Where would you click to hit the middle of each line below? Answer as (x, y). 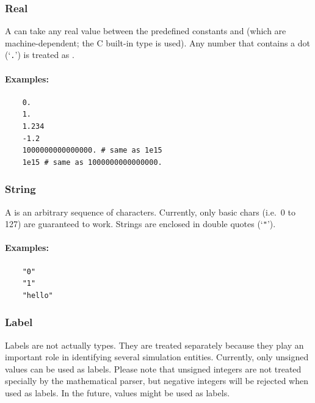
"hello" (38, 295)
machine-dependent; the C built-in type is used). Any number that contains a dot (158, 42)
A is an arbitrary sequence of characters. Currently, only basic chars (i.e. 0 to (150, 212)
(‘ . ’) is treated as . (40, 55)
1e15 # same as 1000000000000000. (92, 162)
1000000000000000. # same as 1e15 (92, 151)
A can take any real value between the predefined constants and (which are (146, 31)
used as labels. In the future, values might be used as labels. (118, 393)
